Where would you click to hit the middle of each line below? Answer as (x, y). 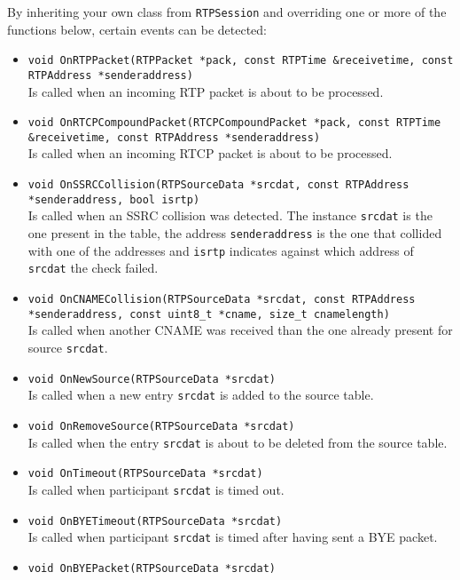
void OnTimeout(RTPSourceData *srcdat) (145, 474)
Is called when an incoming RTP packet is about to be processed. (206, 91)
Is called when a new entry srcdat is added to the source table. (201, 395)
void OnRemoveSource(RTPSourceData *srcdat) (161, 426)
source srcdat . (68, 347)
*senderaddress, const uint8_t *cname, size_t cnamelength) (209, 314)
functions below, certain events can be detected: (137, 29)
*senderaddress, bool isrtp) (114, 199)
